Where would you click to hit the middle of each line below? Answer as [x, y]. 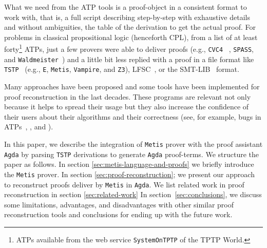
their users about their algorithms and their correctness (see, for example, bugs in [133, 116]
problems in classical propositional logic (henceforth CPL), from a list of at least [131, 37]
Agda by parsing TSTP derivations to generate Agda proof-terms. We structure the [132, 154]
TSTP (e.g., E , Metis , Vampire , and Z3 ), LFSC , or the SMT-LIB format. [122, 69]
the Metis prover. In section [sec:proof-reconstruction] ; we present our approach [129, 174]
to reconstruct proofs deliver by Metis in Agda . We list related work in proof [124, 184]
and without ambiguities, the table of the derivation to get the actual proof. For [130, 27]
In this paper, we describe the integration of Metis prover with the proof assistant [133, 144]
